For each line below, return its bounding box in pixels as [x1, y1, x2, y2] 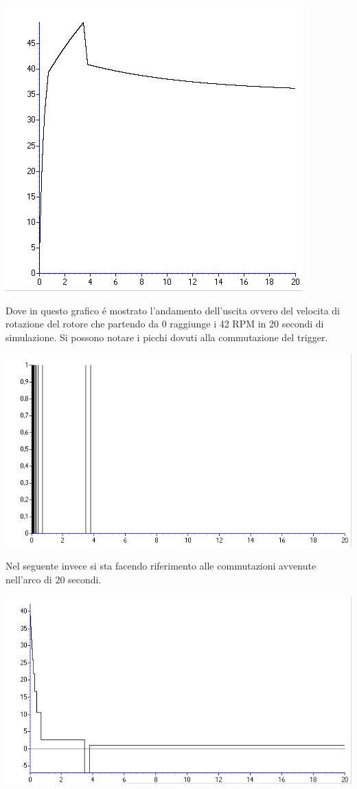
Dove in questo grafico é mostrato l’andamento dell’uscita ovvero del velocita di [5, 303, 341, 317]
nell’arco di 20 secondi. [5, 572, 102, 586]
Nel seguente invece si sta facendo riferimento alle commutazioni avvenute [5, 559, 316, 573]
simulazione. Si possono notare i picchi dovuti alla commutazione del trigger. [5, 329, 328, 344]
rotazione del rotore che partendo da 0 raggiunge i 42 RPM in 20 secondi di [5, 316, 324, 331]
